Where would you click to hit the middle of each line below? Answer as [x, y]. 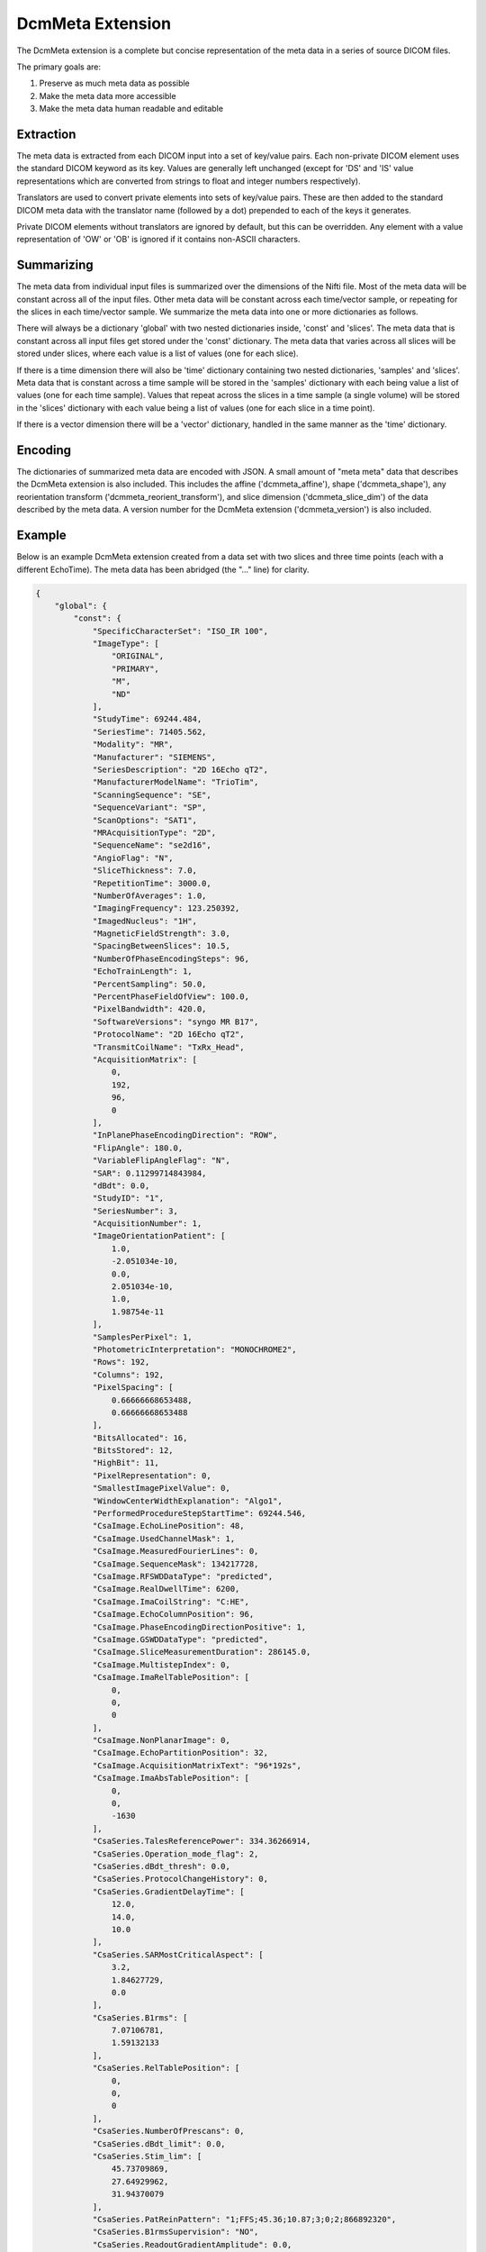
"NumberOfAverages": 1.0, [149, 895]
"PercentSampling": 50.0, [149, 984]
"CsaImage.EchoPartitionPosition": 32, [180, 1753]
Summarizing [55, 265]
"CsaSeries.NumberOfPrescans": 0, [168, 2131]
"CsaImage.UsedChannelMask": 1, [164, 1539]
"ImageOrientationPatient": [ [159, 1236]
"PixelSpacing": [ [133, 1388]
